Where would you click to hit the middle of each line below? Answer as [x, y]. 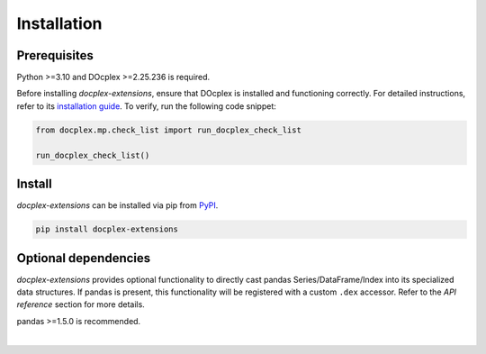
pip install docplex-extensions [107, 229]
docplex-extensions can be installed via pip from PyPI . [117, 205]
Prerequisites [55, 55]
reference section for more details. [81, 304]
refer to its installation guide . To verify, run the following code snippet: [146, 106]
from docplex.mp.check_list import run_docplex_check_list [168, 130]
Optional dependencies [84, 258]
